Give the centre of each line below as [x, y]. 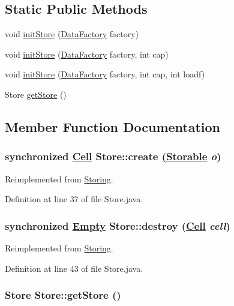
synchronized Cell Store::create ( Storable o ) [113, 156]
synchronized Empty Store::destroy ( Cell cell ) [118, 225]
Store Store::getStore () [63, 295]
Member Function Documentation [113, 126]
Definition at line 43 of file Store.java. [74, 268]
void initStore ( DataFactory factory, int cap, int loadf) [105, 74]
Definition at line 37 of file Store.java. [74, 199]
